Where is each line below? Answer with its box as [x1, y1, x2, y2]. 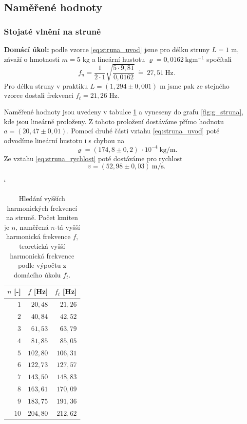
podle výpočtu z [18, 260, 66, 270]
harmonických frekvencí [7, 203, 77, 213]
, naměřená [15, 221, 49, 232]
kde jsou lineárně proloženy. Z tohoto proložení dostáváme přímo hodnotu [4, 116, 224, 126]
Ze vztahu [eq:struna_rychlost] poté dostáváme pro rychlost [4, 153, 183, 163]
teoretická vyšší [19, 240, 65, 251]
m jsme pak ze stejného [159, 80, 229, 91]
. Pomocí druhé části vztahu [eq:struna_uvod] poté [67, 126, 220, 136]
